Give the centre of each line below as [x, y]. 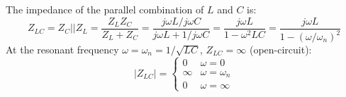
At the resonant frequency [62, 49]
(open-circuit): [280, 49]
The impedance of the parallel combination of [105, 9]
